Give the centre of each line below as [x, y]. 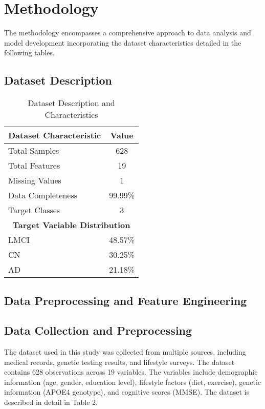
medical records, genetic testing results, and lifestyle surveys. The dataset [119, 362]
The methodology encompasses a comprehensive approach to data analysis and [128, 33]
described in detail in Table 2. [51, 402]
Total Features [34, 166]
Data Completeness [43, 195]
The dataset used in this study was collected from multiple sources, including [125, 352]
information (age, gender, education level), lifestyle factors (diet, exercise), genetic [133, 382]
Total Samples [34, 151]
